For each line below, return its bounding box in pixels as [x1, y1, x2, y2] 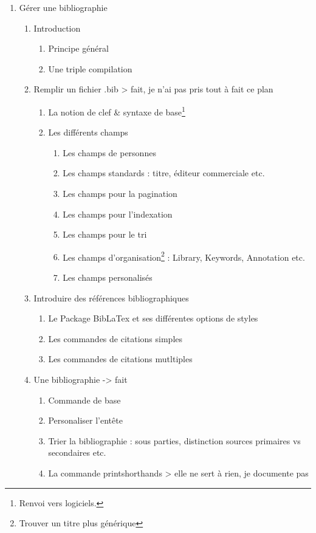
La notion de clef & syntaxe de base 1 [48, 103, 185, 118]
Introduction [33, 21, 81, 34]
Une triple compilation [48, 62, 132, 75]
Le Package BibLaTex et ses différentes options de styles [48, 312, 258, 325]
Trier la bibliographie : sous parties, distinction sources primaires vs [48, 434, 301, 447]
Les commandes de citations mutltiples [48, 352, 193, 365]
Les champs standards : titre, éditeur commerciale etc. [63, 167, 265, 179]
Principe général [48, 42, 109, 55]
